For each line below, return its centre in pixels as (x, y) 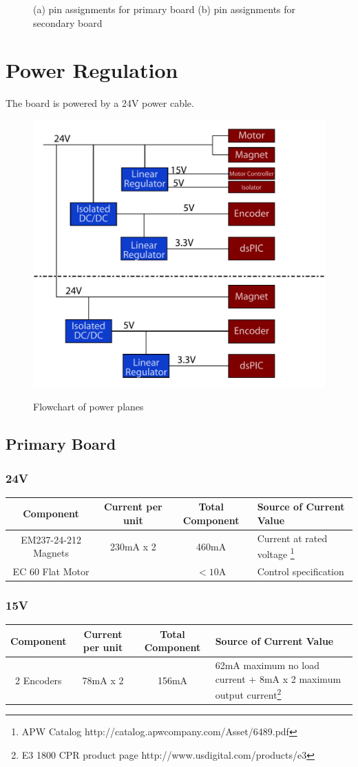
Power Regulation (92, 70)
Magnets (51, 553)
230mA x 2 (133, 546)
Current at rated (292, 538)
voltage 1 (276, 553)
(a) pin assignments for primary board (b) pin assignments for (165, 9)
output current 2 (248, 694)
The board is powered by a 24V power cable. (100, 103)
